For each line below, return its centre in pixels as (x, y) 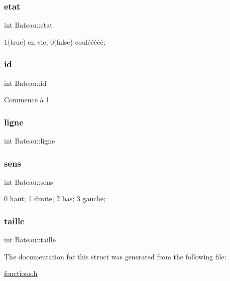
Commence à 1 (27, 100)
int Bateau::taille (30, 240)
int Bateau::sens (29, 181)
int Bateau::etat (28, 25)
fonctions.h (21, 273)
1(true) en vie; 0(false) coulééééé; (55, 41)
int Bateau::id (25, 83)
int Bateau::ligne (30, 141)
